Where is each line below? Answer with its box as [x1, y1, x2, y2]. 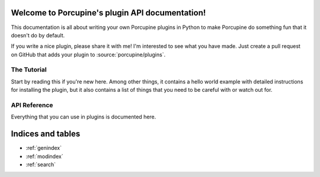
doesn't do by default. [11, 31, 65, 38]
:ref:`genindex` [25, 144, 62, 152]
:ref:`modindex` [25, 153, 63, 160]
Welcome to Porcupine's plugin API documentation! [11, 8, 206, 18]
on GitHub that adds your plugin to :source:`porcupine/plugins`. [11, 51, 166, 58]
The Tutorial [11, 66, 47, 74]
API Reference [11, 101, 53, 109]
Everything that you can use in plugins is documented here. [11, 113, 156, 121]
